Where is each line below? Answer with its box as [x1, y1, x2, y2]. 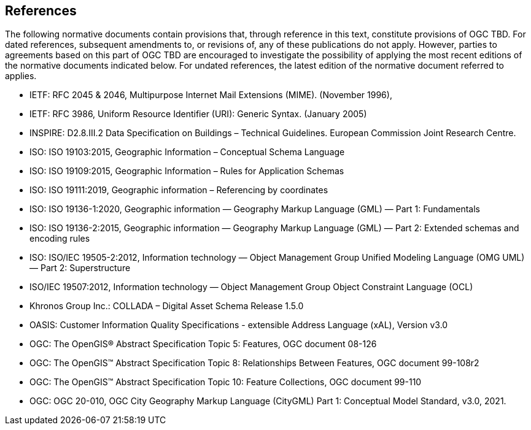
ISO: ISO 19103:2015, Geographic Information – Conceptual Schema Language [29, 147, 345, 158]
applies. [5, 71, 37, 82]
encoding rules [29, 233, 90, 244]
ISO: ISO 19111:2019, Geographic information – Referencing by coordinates [29, 185, 328, 196]
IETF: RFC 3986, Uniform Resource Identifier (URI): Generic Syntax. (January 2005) [29, 109, 367, 120]
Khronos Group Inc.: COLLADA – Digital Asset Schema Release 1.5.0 [29, 301, 304, 312]
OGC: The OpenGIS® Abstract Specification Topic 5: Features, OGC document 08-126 [29, 339, 377, 350]
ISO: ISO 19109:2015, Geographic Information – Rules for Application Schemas [29, 166, 344, 177]
